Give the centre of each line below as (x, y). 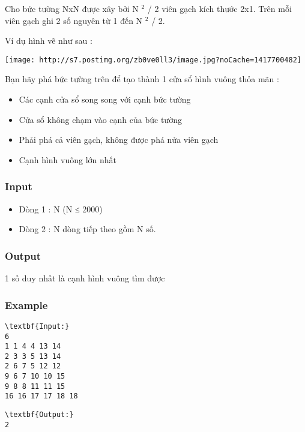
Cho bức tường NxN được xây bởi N (72, 8)
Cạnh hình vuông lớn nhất (68, 159)
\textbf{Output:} (39, 415)
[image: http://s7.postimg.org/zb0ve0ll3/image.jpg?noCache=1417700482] (153, 60)
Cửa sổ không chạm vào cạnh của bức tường (100, 119)
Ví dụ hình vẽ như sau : (49, 40)
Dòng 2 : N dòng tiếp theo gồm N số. (87, 229)
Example (26, 304)
